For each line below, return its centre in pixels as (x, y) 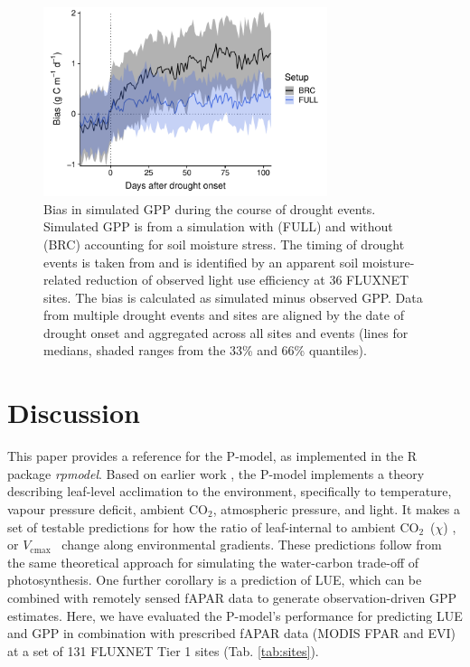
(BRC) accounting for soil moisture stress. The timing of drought (224, 244)
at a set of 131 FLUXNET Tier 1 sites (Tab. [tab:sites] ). (163, 650)
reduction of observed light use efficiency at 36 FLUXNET (247, 280)
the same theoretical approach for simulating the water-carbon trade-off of (213, 562)
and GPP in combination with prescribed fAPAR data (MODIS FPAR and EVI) (231, 633)
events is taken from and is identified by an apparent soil (201, 262)
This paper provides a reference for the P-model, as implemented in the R (212, 456)
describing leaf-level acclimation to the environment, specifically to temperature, (230, 491)
